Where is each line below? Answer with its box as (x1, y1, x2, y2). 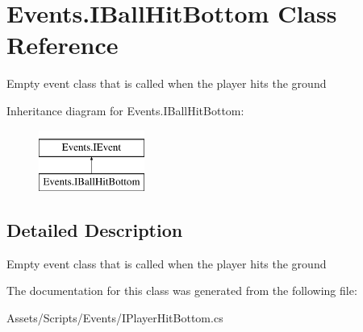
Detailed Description (6, 218, 183, 243)
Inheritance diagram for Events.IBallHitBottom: (6, 102, 244, 118)
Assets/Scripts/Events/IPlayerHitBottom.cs (6, 309, 223, 326)
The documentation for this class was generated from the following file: (6, 282, 357, 299)
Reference (6, 28, 119, 61)
